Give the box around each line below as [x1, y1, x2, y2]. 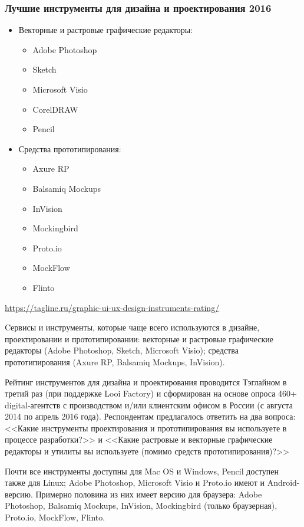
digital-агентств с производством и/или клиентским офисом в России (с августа [5, 398, 293, 411]
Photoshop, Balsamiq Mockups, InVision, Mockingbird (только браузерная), [5, 499, 277, 512]
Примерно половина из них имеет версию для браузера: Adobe [35, 487, 262, 500]
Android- [267, 476, 300, 489]
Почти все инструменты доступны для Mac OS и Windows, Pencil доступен [5, 464, 279, 477]
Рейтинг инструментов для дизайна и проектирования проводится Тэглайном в [5, 375, 287, 388]
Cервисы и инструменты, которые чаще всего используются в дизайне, [5, 321, 260, 333]
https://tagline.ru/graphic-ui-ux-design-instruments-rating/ [5, 301, 220, 313]
